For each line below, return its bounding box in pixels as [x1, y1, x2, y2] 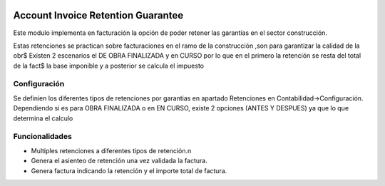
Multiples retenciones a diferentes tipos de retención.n [31, 146, 192, 155]
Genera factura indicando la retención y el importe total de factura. [31, 166, 227, 175]
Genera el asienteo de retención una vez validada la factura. [31, 157, 208, 165]
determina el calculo [13, 114, 73, 123]
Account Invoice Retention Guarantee [13, 9, 184, 21]
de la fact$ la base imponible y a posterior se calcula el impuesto [13, 61, 205, 70]
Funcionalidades [13, 132, 73, 142]
